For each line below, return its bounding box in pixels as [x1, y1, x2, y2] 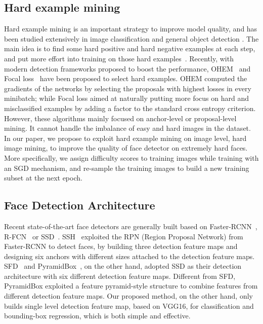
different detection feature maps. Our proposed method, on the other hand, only [4, 291, 253, 301]
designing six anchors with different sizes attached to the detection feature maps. [4, 250, 255, 261]
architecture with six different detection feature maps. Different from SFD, [4, 270, 236, 281]
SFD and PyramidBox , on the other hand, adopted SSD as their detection [4, 261, 242, 271]
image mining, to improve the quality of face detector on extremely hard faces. [4, 142, 248, 153]
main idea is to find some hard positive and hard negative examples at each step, [4, 43, 255, 54]
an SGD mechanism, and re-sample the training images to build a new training [4, 162, 249, 173]
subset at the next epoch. [4, 172, 82, 183]
